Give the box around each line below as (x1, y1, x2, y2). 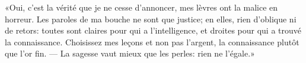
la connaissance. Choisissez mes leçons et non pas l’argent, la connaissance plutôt (5, 35, 299, 48)
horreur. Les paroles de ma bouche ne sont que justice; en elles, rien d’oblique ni (5, 12, 297, 25)
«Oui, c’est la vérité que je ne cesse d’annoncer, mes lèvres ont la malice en (5, 1, 278, 13)
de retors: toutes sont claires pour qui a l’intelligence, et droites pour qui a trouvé (5, 24, 301, 37)
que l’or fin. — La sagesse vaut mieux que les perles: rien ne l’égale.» (5, 47, 255, 59)
